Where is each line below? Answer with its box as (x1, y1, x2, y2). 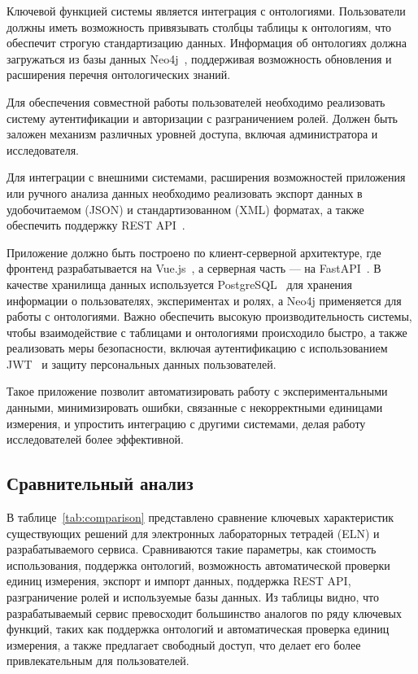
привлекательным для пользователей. (7, 652, 189, 669)
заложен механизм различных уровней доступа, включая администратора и (7, 125, 378, 142)
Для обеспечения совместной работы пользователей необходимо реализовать (7, 93, 385, 110)
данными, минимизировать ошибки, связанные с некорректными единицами (7, 399, 383, 416)
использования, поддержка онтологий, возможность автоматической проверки (7, 556, 390, 573)
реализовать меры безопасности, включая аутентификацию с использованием (7, 339, 388, 357)
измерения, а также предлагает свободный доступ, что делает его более (7, 636, 361, 653)
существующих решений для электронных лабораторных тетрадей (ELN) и (7, 524, 380, 541)
